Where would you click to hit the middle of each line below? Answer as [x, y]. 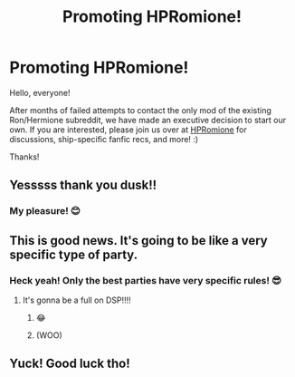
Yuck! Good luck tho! [70, 364]
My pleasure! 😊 [45, 211]
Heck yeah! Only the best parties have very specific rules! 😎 [146, 280]
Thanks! [24, 157]
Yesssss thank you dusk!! [83, 185]
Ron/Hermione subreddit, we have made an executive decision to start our [148, 120]
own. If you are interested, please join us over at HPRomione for [128, 130]
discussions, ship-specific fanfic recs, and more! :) [104, 139]
